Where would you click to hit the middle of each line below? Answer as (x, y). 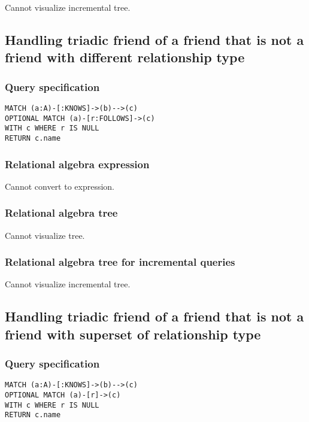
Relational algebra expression (77, 164)
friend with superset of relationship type (133, 334)
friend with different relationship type (125, 57)
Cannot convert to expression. (60, 186)
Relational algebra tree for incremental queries (120, 262)
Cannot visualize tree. (45, 235)
